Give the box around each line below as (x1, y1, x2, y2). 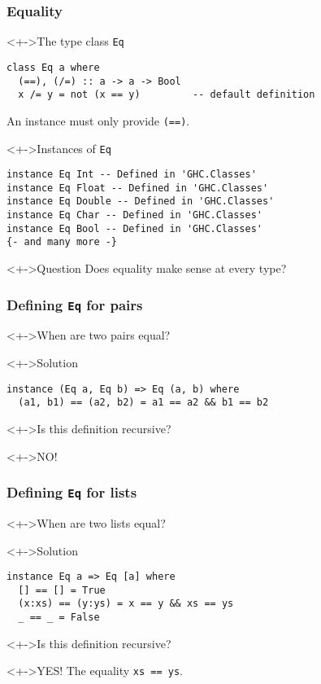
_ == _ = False (18, 612, 100, 624)
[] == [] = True (18, 584, 106, 596)
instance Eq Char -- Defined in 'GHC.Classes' (7, 209, 262, 221)
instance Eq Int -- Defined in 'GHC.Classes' (7, 169, 257, 181)
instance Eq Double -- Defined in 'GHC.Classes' (7, 195, 275, 208)
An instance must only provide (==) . (7, 112, 190, 129)
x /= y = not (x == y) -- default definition (18, 89, 315, 101)
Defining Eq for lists (7, 482, 137, 502)
